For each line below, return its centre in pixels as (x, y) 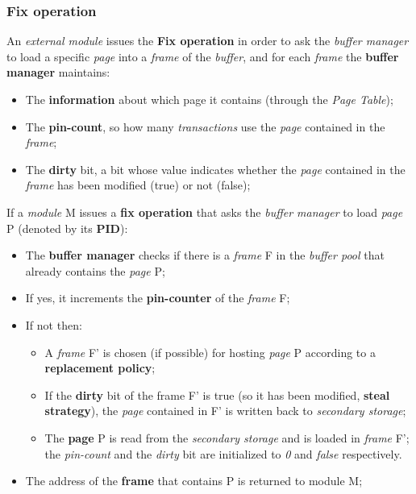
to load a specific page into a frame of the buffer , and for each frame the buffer (203, 56)
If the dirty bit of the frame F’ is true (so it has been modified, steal (217, 394)
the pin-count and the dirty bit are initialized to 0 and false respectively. (223, 453)
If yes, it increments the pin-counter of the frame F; (158, 298)
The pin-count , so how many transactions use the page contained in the (205, 126)
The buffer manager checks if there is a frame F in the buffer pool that (205, 255)
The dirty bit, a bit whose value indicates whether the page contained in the (215, 169)
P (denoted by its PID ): (67, 228)
